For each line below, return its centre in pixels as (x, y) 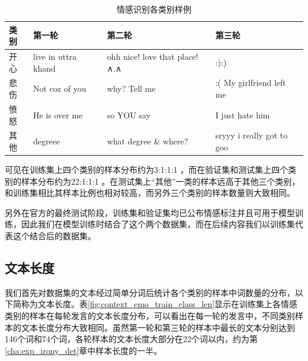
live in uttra (55, 57)
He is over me (58, 115)
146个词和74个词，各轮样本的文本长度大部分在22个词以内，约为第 (131, 339)
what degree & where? (147, 141)
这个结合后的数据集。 (54, 236)
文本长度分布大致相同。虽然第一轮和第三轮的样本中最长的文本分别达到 (158, 327)
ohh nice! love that (141, 57)
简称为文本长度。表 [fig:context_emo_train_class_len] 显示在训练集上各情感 (155, 304)
